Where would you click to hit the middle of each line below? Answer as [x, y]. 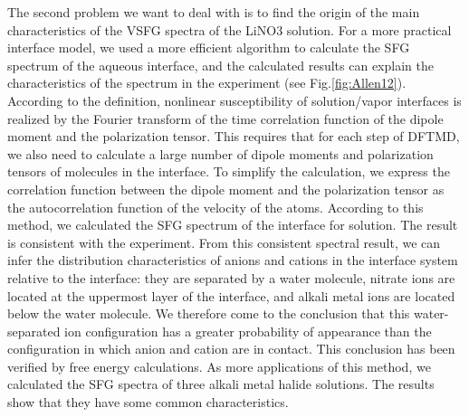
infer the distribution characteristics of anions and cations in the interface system [233, 260]
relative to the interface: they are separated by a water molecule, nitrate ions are [231, 277]
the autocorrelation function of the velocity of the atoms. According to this [215, 207]
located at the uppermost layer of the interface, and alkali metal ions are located [231, 295]
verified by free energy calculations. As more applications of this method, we [219, 366]
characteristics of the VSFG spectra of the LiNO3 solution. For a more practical [230, 29]
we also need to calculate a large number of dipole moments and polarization [220, 153]
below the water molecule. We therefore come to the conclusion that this [209, 313]
